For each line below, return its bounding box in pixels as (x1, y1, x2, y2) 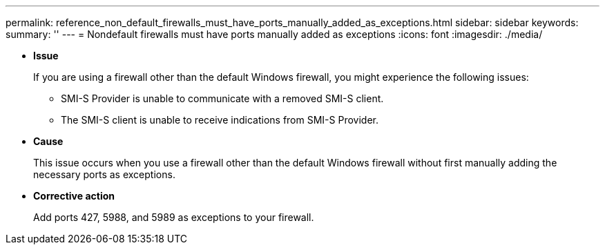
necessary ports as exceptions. (33, 169, 175, 180)
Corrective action (33, 190, 115, 202)
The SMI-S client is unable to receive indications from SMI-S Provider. (61, 114, 378, 126)
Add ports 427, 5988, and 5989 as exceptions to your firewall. (33, 211, 314, 223)
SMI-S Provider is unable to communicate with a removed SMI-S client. (61, 93, 384, 104)
